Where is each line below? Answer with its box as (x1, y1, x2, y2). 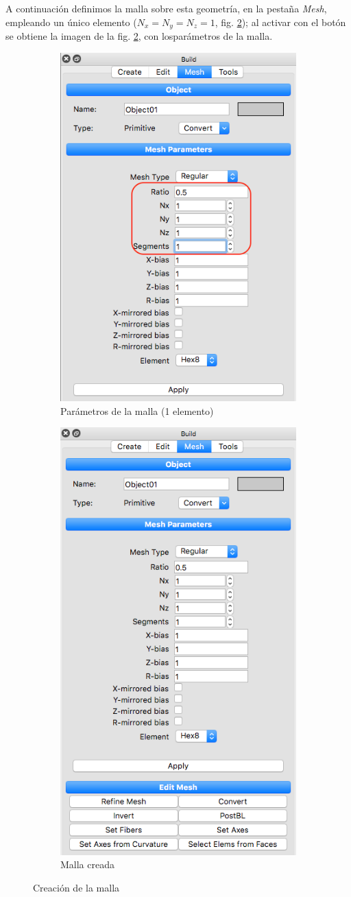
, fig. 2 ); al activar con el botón (215, 14, 346, 29)
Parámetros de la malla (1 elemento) (60, 403, 214, 418)
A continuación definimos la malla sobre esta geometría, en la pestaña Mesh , (5, 1, 327, 15)
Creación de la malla (33, 880, 120, 894)
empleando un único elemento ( (5, 14, 137, 29)
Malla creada (60, 857, 114, 872)
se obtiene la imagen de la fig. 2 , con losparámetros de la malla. (5, 29, 273, 43)
